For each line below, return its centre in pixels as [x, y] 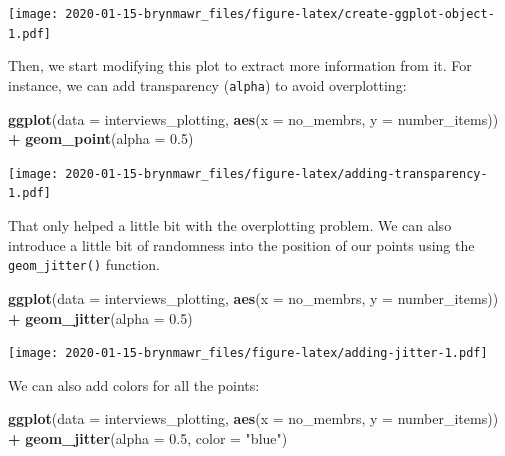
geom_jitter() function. [84, 264]
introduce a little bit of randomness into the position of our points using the [241, 244]
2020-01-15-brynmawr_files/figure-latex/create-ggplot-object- [280, 14]
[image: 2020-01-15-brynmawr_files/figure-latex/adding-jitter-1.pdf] [248, 353]
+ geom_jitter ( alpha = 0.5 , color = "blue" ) [148, 437]
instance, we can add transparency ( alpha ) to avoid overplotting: [207, 84]
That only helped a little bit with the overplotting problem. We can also [230, 225]
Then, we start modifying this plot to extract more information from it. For [240, 65]
